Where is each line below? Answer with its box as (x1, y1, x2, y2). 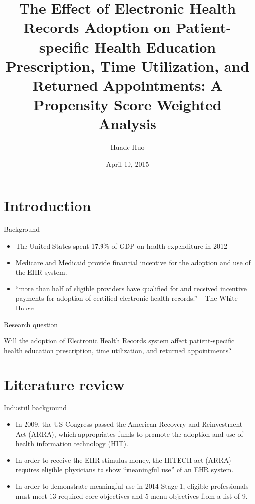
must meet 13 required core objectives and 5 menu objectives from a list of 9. (15, 490, 248, 501)
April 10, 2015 (106, 158, 149, 168)
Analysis (98, 113, 157, 134)
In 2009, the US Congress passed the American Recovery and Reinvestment (15, 419, 243, 429)
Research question (4, 319, 58, 329)
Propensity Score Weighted (33, 94, 222, 114)
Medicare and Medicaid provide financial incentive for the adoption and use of (15, 257, 251, 267)
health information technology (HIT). (15, 438, 128, 448)
